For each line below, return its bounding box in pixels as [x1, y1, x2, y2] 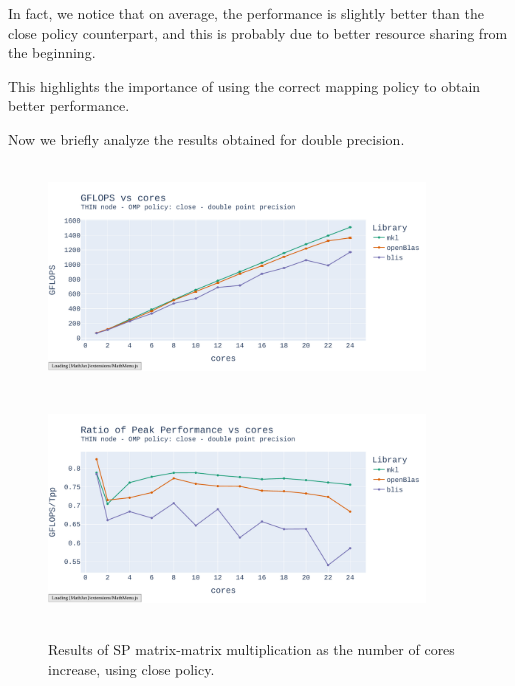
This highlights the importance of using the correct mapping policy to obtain [8, 75, 481, 96]
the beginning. [8, 42, 96, 63]
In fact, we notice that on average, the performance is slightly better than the [8, 3, 484, 23]
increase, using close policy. [48, 658, 215, 679]
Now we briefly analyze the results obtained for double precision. [8, 128, 405, 149]
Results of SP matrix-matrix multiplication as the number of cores [48, 639, 455, 660]
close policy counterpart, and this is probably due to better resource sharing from [8, 22, 508, 43]
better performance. [8, 95, 130, 116]
